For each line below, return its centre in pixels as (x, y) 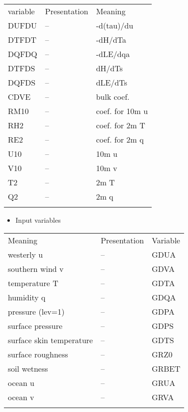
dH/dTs (109, 68)
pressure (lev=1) (36, 311)
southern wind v (36, 268)
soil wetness (28, 368)
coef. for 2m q (120, 139)
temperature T (33, 283)
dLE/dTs (111, 82)
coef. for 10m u (122, 111)
